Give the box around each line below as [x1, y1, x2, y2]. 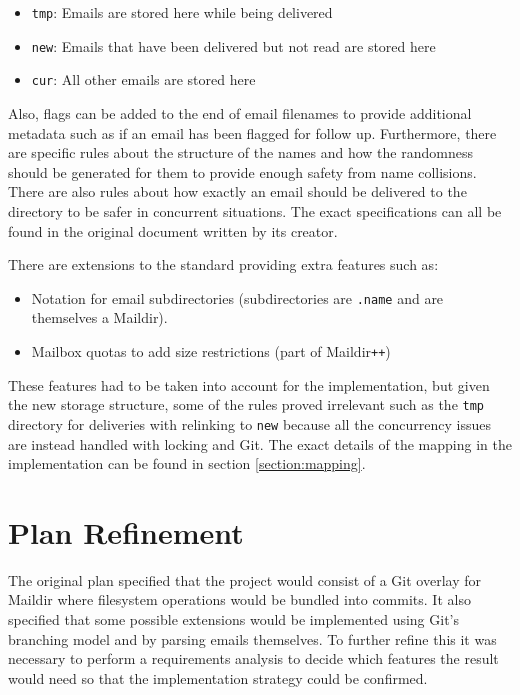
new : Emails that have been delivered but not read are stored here [31, 35, 436, 56]
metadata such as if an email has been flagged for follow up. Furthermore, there [8, 122, 497, 143]
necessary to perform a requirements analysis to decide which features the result [8, 648, 499, 669]
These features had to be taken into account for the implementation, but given [8, 374, 490, 395]
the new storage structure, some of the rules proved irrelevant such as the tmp [8, 394, 484, 415]
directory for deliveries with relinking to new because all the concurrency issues [8, 413, 491, 434]
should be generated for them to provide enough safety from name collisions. [8, 161, 477, 182]
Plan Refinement [8, 511, 244, 552]
